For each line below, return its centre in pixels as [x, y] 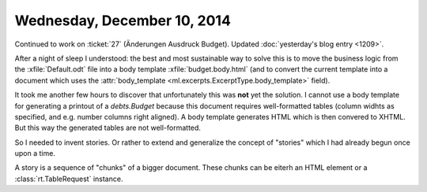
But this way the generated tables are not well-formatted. [108, 128]
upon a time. [35, 153]
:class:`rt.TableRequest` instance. [69, 179]
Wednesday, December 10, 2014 [123, 20]
